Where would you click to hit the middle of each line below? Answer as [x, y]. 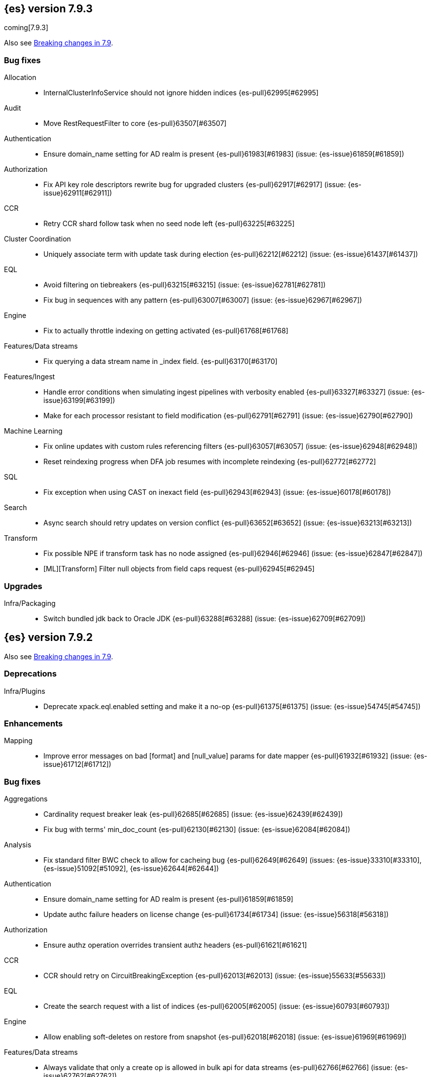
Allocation [20, 78]
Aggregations [26, 799]
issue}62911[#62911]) [78, 193]
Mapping [18, 741]
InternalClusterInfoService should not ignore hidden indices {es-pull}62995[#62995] [181, 93]
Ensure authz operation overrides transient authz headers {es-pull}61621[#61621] [175, 945]
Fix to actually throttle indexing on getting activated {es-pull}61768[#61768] [166, 331]
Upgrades [23, 586]
